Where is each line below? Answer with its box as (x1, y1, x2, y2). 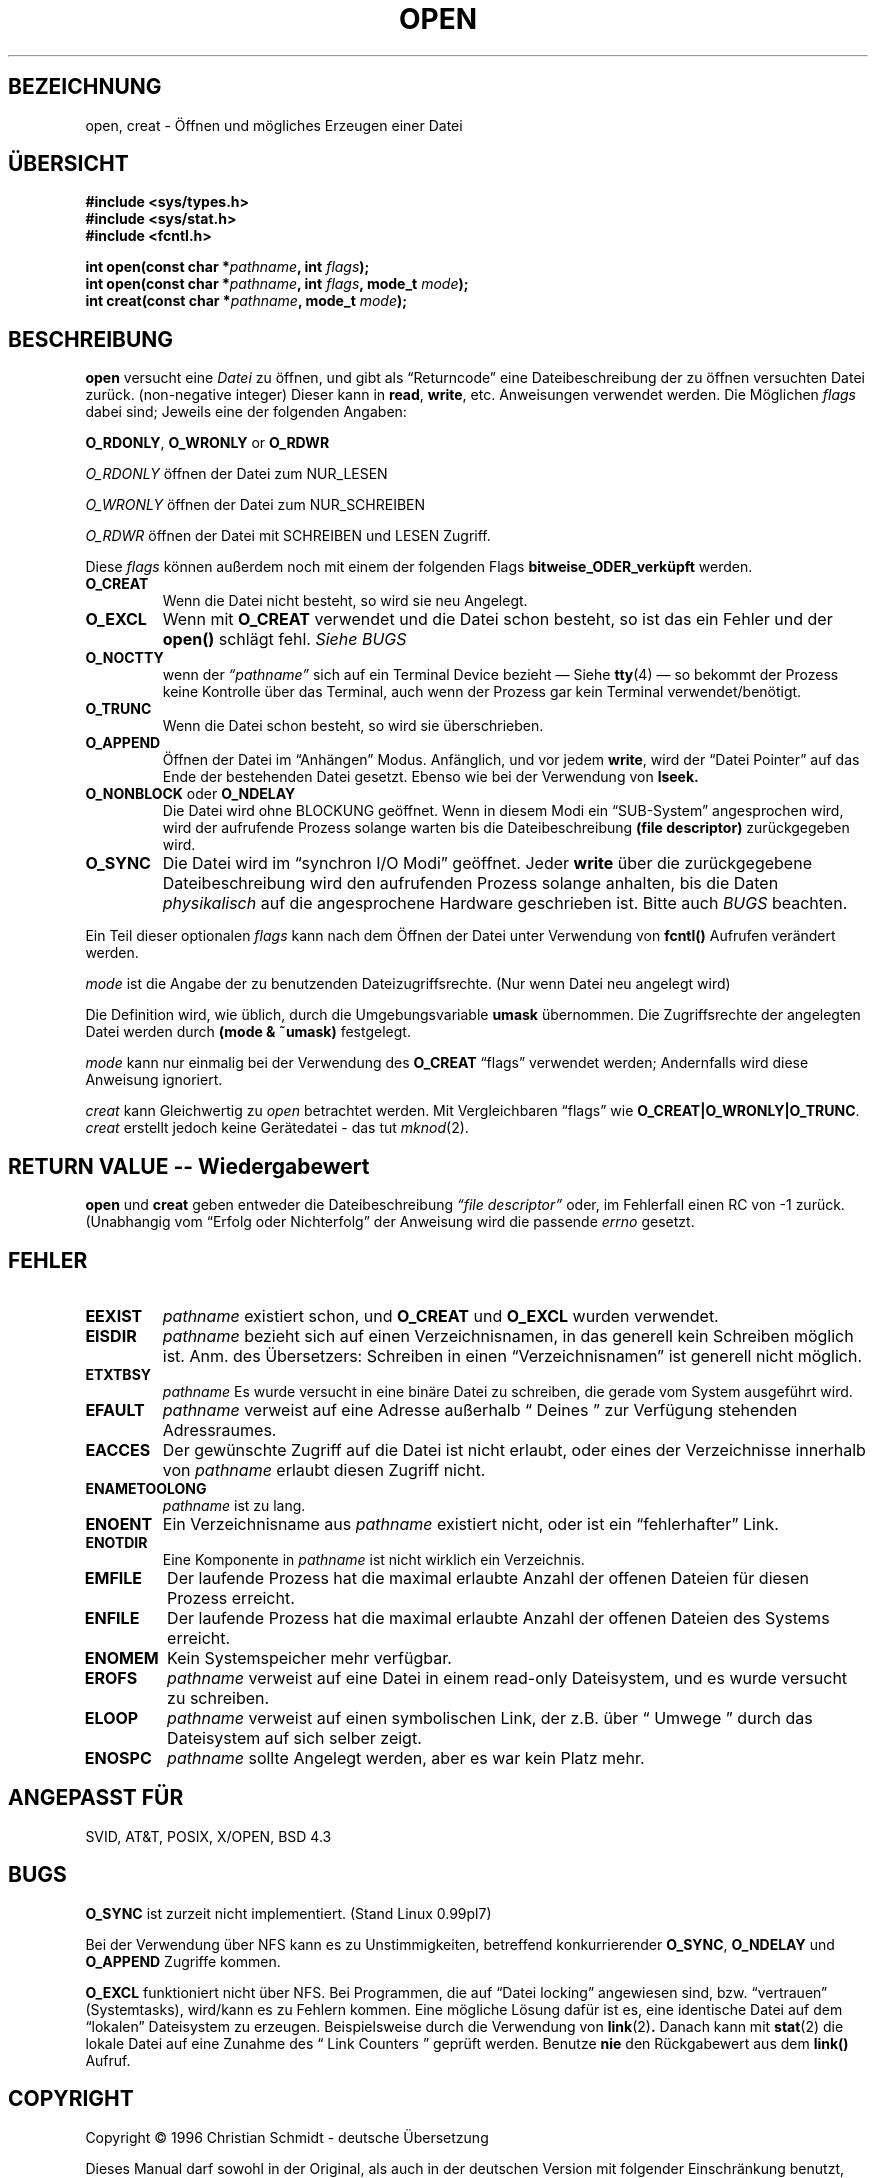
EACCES (85, 1439, 151, 1460)
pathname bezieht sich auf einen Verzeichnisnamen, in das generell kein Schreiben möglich (162, 1325, 854, 1346)
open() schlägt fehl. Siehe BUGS (162, 629, 407, 650)
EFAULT (85, 1399, 145, 1420)
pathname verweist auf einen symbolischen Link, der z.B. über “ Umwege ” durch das (167, 1707, 813, 1728)
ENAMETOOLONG (85, 1479, 207, 1497)
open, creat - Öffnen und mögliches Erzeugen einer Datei (85, 116, 463, 134)
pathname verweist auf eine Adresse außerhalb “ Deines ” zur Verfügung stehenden (162, 1399, 798, 1420)
